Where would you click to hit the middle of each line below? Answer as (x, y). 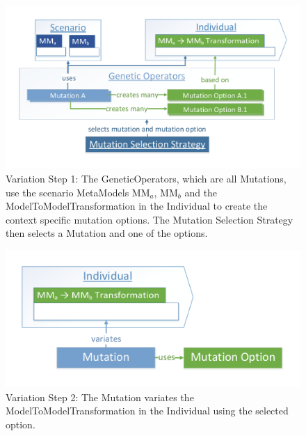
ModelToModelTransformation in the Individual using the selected (147, 411)
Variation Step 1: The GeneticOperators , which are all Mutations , (146, 178)
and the (201, 192)
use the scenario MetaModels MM (78, 192)
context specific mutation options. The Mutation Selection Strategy (150, 219)
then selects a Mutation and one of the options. (107, 233)
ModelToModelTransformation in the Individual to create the (137, 206)
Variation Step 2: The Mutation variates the (100, 397)
